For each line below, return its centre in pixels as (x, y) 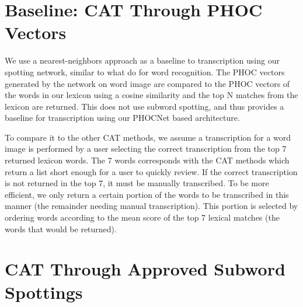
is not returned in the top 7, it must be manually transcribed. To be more (137, 183)
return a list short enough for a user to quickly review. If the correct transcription (151, 171)
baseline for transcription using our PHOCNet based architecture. (122, 118)
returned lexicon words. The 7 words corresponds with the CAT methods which (147, 160)
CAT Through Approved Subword (145, 269)
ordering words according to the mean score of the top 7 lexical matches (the (142, 217)
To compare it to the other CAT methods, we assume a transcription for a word (148, 137)
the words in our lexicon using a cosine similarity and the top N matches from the (151, 95)
